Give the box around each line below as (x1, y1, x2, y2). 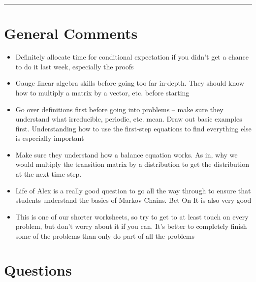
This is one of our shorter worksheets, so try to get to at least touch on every (15, 211, 249, 221)
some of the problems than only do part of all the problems (15, 231, 194, 241)
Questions (4, 259, 72, 280)
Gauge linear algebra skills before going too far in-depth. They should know (15, 78, 244, 88)
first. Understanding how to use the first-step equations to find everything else (15, 123, 252, 133)
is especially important (15, 133, 84, 143)
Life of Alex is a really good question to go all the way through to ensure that (15, 185, 251, 195)
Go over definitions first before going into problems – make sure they (15, 104, 224, 114)
